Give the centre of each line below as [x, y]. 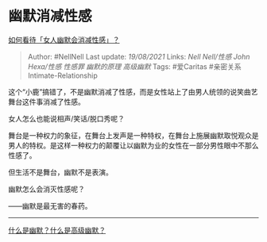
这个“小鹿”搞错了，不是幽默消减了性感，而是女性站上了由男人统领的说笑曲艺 [133, 91]
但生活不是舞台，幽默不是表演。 [60, 172]
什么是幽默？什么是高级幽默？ [57, 230]
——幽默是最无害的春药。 [50, 206]
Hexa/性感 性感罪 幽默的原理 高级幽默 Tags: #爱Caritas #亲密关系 [134, 66]
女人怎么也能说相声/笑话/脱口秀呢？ [67, 118]
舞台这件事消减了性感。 [46, 102]
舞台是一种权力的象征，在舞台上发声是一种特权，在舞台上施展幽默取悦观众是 [133, 135]
